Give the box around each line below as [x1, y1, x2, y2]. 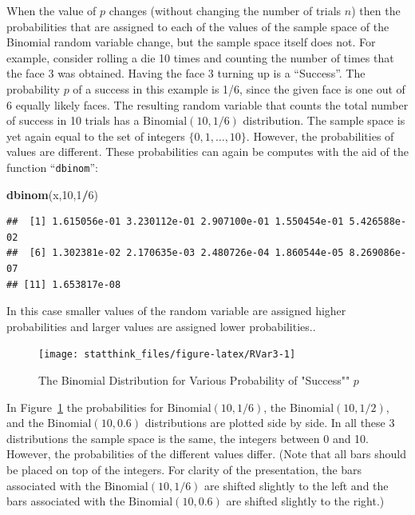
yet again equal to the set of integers [6, 127, 185, 144]
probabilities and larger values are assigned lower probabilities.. [6, 317, 316, 334]
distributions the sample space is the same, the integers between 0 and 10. [6, 429, 370, 446]
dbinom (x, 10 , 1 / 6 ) [6, 186, 98, 202]
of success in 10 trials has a [6, 112, 140, 129]
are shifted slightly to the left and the [204, 477, 389, 493]
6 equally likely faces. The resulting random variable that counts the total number [6, 96, 409, 113]
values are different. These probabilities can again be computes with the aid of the [6, 143, 409, 160]
